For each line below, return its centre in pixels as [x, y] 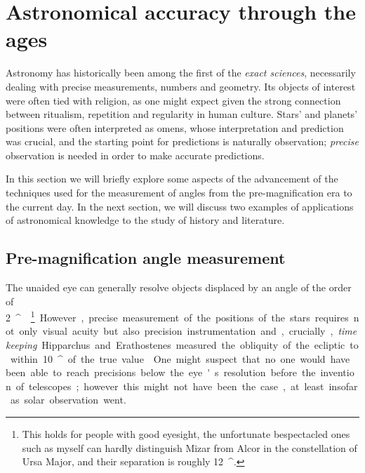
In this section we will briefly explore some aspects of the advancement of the [172, 179]
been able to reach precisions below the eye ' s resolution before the [161, 372]
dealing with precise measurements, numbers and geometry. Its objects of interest [181, 86]
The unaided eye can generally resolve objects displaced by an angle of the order [179, 287]
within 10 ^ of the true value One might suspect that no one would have [180, 358]
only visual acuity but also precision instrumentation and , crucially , [176, 331]
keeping [21, 345]
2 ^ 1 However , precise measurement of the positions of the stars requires [177, 316]
